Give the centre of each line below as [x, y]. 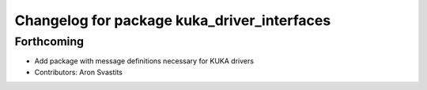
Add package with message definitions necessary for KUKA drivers [144, 61]
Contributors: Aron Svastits [78, 72]
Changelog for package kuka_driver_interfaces [173, 20]
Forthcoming [49, 41]
